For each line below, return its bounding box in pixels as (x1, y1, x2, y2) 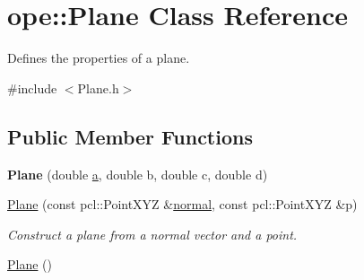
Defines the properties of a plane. (7, 48, 190, 67)
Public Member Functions (7, 122, 253, 150)
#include (7, 78, 57, 97)
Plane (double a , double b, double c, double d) (7, 164, 268, 183)
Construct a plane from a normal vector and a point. (7, 224, 298, 243)
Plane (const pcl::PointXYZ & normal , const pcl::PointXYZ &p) (7, 195, 358, 214)
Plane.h (77, 78, 119, 97)
